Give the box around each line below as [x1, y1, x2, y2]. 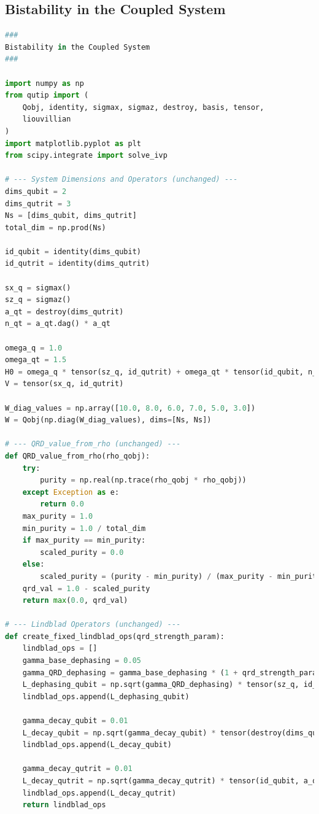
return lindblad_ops [22, 800, 106, 810]
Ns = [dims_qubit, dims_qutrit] [5, 211, 137, 220]
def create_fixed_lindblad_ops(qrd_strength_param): [5, 632, 225, 641]
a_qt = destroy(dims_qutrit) [5, 307, 124, 316]
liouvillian [22, 115, 71, 124]
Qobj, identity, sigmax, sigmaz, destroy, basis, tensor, [22, 103, 264, 112]
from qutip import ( [5, 91, 89, 100]
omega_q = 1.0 [5, 343, 63, 352]
